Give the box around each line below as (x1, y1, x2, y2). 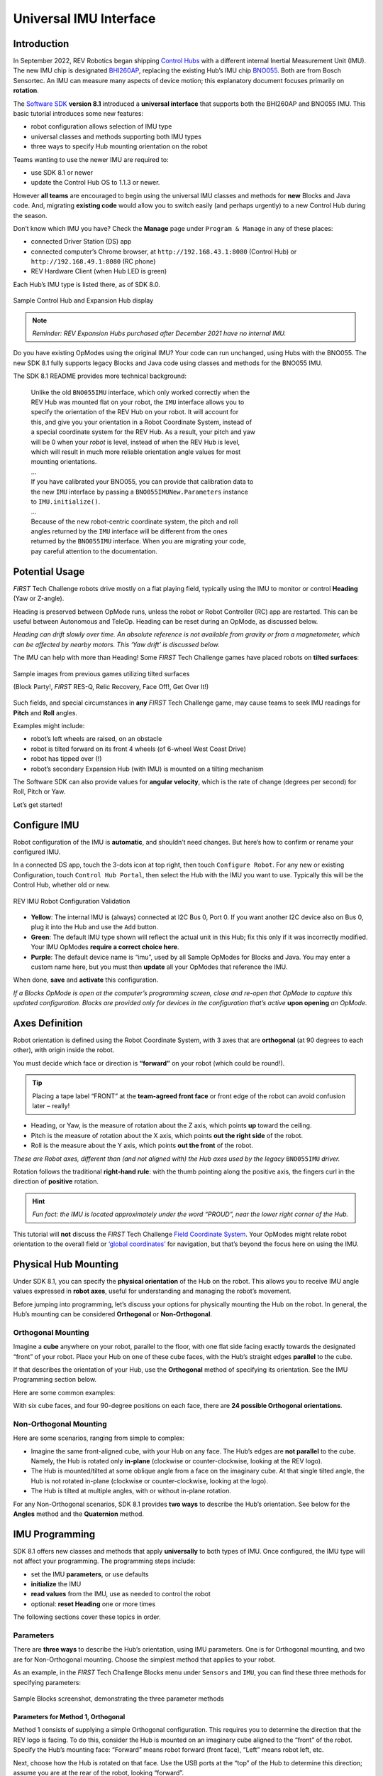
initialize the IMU (30, 1580, 82, 1588)
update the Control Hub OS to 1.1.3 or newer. (30, 178, 160, 187)
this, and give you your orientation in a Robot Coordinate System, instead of (30, 418, 252, 426)
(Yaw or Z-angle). (13, 594, 65, 603)
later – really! (32, 1102, 70, 1110)
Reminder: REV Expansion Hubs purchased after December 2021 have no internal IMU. (32, 329, 287, 337)
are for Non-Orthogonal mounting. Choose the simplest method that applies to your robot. (13, 1655, 276, 1664)
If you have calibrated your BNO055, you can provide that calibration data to (30, 477, 254, 486)
